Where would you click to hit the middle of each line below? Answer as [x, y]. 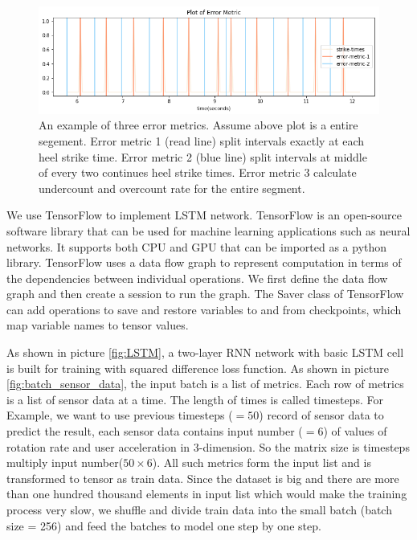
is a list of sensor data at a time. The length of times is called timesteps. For [195, 399]
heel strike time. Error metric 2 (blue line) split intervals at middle [203, 156]
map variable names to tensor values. [98, 325]
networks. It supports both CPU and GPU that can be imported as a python [197, 246]
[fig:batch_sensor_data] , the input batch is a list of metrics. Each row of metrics [205, 384]
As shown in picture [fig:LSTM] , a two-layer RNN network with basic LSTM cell [205, 352]
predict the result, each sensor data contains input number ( [155, 431]
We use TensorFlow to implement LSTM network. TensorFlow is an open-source [204, 215]
